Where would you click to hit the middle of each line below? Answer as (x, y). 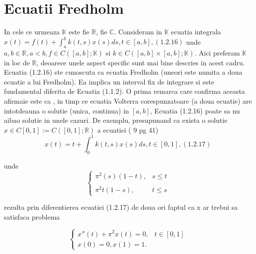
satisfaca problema (32, 216)
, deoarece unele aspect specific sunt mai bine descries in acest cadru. (141, 62)
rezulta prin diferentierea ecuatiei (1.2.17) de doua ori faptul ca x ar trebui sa (121, 207)
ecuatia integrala (196, 32)
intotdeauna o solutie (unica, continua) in (67, 110)
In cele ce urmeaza (32, 32)
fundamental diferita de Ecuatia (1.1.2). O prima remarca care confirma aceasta (125, 91)
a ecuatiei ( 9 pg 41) (128, 129)
